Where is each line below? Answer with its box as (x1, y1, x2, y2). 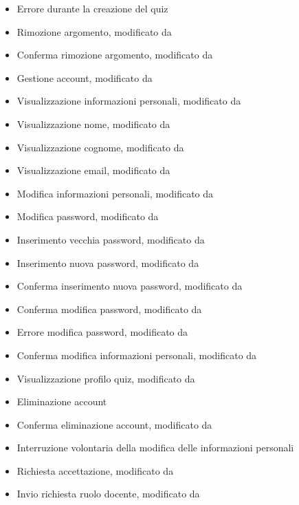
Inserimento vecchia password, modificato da (16, 232, 205, 246)
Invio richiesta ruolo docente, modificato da (16, 486, 200, 501)
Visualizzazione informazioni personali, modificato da (16, 94, 241, 108)
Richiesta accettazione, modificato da (16, 463, 174, 477)
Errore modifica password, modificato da (16, 325, 188, 339)
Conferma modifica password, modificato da (16, 301, 202, 316)
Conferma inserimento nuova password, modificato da (16, 279, 243, 293)
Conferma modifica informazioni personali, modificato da (16, 347, 257, 362)
